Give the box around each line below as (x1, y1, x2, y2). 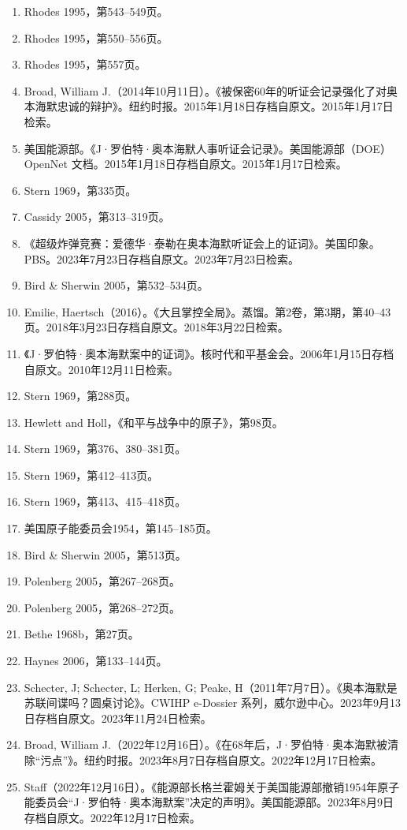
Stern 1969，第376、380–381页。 (24, 440, 187, 457)
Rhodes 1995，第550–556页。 (24, 29, 168, 46)
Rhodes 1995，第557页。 (24, 56, 146, 73)
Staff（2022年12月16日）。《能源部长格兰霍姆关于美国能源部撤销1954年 (24, 778, 378, 794)
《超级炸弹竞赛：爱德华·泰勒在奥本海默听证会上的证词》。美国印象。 (24, 234, 380, 251)
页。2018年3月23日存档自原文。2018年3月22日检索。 (24, 319, 289, 335)
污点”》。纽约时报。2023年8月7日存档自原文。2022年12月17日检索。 (40, 752, 383, 768)
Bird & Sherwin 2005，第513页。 (24, 546, 187, 563)
